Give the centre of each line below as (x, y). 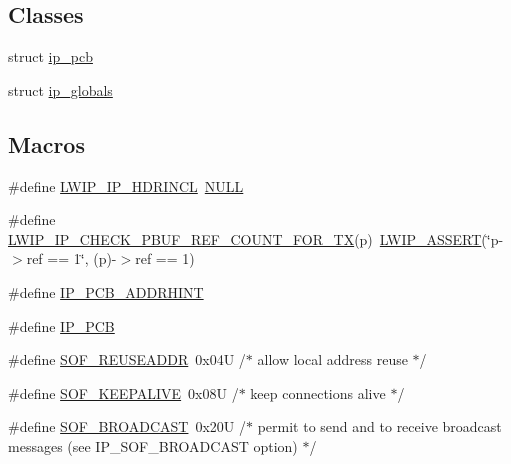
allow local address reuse (332, 359)
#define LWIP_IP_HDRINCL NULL (126, 185)
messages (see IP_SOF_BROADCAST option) (153, 445)
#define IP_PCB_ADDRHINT (106, 291)
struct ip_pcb (50, 56)
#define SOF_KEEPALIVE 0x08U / (123, 392)
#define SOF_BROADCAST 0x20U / (127, 426)
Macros (46, 143)
